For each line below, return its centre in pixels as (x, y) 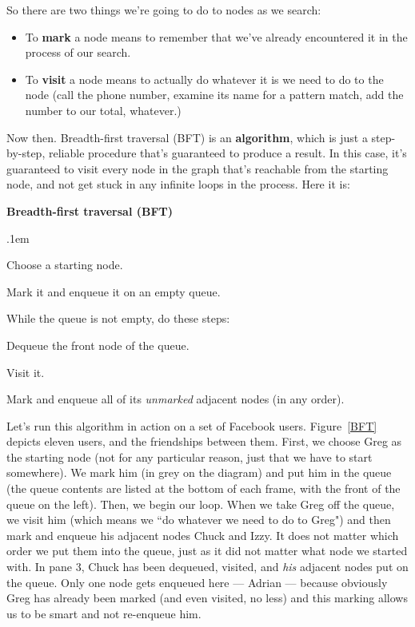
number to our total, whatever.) (103, 110)
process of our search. (78, 52)
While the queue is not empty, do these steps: (118, 318)
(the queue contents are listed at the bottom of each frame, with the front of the (204, 488)
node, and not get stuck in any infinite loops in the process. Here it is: (178, 184)
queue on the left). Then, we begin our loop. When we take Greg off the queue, (201, 504)
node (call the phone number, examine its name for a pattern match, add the (214, 95)
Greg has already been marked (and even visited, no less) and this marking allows (207, 598)
